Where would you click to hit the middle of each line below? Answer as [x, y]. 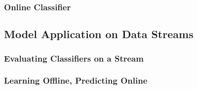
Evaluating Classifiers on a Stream [74, 58]
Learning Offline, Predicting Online [76, 80]
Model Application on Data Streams [99, 34]
